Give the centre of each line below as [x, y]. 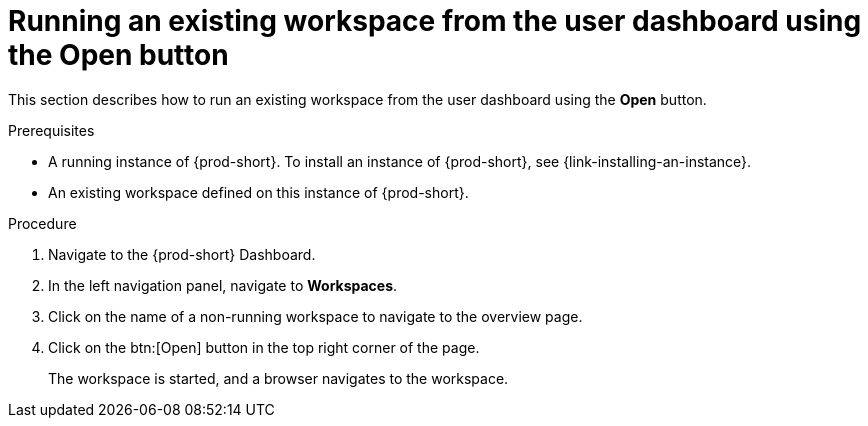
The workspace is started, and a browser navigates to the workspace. [278, 378]
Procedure [42, 223]
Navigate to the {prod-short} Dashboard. [182, 254]
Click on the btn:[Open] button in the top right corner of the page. [264, 347]
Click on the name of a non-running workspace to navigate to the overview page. [315, 316]
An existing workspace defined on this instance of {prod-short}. [258, 192]
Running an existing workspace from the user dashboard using [435, 21]
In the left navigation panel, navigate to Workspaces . [223, 285]
